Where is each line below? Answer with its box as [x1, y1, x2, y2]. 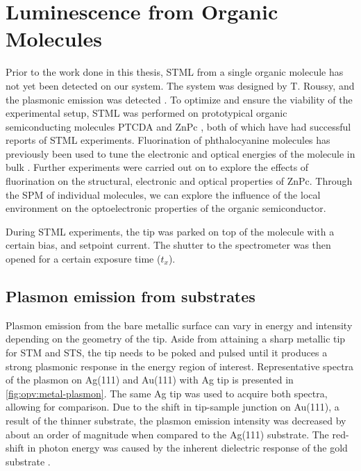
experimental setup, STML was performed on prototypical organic [6, 106, 287, 120]
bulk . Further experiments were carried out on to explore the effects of [6, 160, 309, 174]
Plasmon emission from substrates [6, 286, 255, 307]
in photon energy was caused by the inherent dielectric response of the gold [27, 440, 348, 455]
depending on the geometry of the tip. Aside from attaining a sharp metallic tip [6, 331, 346, 346]
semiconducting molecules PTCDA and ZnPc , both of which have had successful [6, 119, 351, 133]
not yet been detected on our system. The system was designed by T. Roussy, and [6, 78, 355, 92]
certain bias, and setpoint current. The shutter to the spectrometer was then [6, 238, 331, 252]
